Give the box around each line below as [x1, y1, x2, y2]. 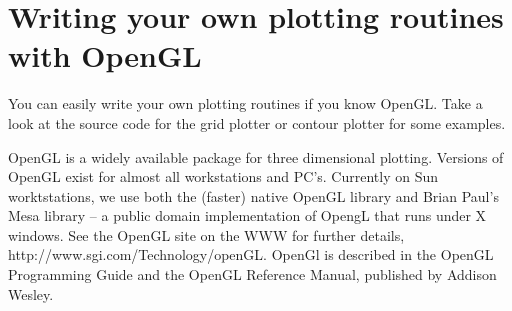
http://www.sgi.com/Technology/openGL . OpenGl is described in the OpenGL [8, 244, 494, 265]
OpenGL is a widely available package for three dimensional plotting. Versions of [8, 146, 504, 167]
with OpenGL [8, 35, 202, 76]
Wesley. [8, 283, 54, 304]
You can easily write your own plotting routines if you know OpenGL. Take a [8, 93, 483, 114]
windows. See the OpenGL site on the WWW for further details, [8, 224, 405, 245]
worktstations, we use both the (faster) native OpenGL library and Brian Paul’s [8, 185, 499, 206]
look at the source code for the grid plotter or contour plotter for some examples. [8, 112, 506, 133]
